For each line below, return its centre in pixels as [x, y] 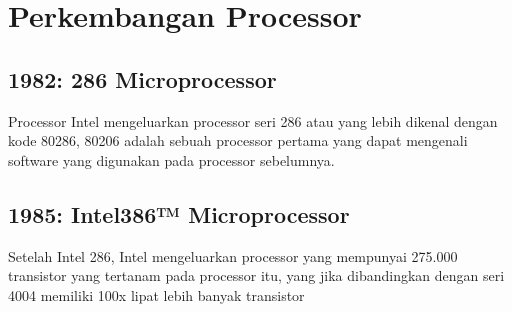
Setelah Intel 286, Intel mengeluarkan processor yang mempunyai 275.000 [233, 255]
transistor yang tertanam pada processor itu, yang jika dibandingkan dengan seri [256, 275]
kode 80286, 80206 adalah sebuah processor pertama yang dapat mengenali [238, 140]
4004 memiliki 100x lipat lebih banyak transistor [156, 294]
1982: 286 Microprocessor [142, 78]
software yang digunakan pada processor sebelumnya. [171, 159]
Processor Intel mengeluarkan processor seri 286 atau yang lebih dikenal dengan [253, 120]
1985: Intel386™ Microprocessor [179, 213]
